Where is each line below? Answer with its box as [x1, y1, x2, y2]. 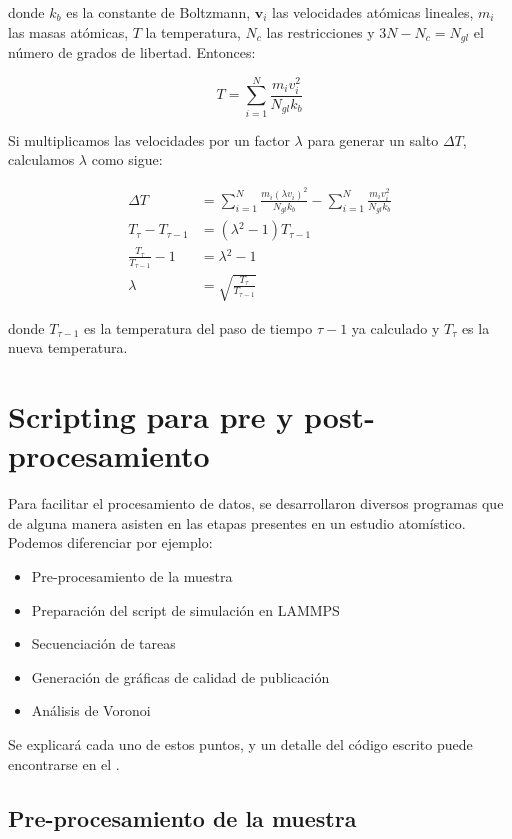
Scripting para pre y [8, 396, 294, 437]
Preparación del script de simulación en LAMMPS [31, 599, 340, 620]
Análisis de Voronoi [31, 700, 151, 721]
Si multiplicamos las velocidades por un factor [8, 129, 290, 150]
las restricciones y [266, 21, 375, 42]
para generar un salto [307, 129, 439, 150]
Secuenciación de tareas [31, 633, 176, 654]
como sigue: [91, 149, 163, 170]
